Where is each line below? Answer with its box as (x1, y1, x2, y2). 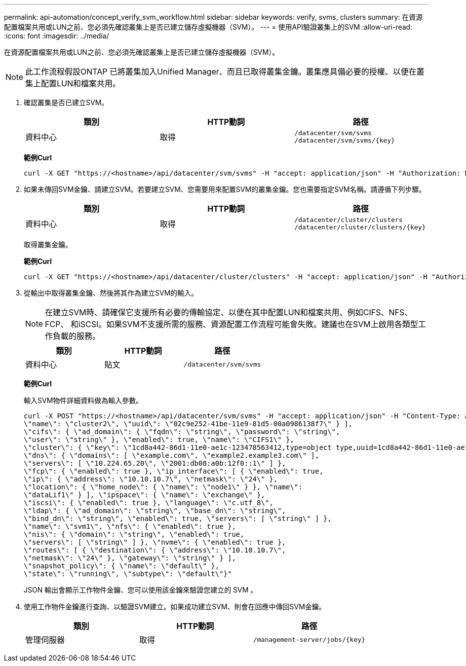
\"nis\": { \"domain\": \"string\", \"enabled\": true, (24, 530, 244, 538)
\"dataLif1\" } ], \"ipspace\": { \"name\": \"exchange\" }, (24, 491, 265, 499)
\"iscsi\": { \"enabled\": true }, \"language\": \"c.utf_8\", (24, 499, 273, 507)
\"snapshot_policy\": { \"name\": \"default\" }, (24, 562, 220, 570)
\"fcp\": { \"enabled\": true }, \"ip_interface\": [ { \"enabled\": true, (24, 467, 323, 475)
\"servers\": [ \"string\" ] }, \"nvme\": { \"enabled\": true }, (24, 538, 286, 546)
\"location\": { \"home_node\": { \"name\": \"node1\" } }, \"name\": (24, 483, 303, 491)
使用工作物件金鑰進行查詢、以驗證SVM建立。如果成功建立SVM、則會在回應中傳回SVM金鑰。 (24, 602, 326, 611)
